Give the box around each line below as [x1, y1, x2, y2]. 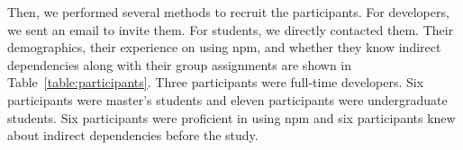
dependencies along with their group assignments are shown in [7, 55, 352, 74]
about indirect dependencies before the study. [7, 126, 259, 145]
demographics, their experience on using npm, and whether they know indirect [7, 38, 441, 57]
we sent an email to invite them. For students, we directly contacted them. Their [7, 20, 454, 39]
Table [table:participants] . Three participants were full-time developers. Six [7, 73, 424, 92]
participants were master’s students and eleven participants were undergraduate [7, 90, 448, 109]
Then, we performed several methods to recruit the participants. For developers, [7, 3, 449, 21]
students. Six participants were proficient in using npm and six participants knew [7, 108, 456, 127]
